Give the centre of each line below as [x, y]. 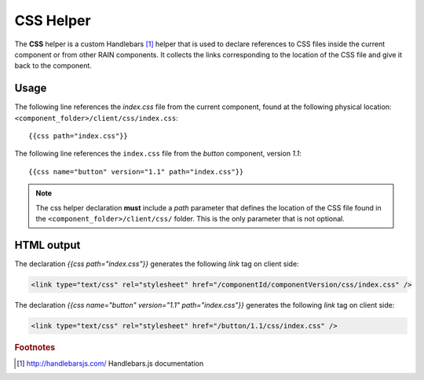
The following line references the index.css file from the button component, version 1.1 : [158, 154]
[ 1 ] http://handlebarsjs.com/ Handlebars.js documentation [110, 364]
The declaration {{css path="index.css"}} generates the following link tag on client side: [157, 264]
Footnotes [35, 347]
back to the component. [53, 66]
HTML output [48, 245]
